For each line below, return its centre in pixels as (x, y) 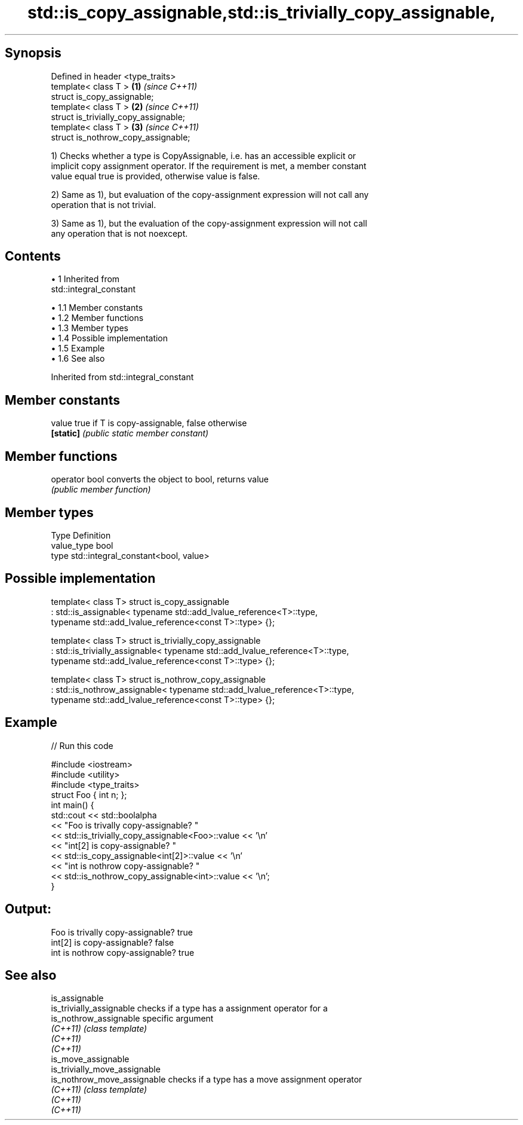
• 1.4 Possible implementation (110, 338)
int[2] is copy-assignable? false (113, 942)
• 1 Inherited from (85, 279)
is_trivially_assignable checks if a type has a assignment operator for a (189, 1008)
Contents (33, 256)
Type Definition (81, 535)
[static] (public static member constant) (130, 433)
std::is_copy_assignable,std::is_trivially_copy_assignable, (261, 13)
